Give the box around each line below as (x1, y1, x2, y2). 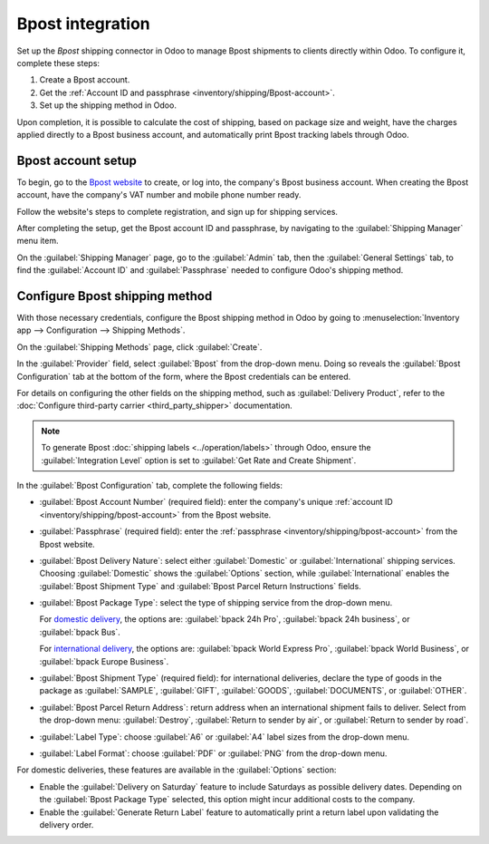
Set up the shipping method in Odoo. (39, 100, 177, 111)
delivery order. (39, 819, 94, 829)
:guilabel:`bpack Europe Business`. (39, 655, 169, 666)
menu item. (16, 236, 59, 247)
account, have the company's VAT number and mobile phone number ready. (16, 189, 302, 200)
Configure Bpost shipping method (16, 288, 213, 304)
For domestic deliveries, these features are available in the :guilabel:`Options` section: (16, 764, 337, 775)
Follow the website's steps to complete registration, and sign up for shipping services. (16, 206, 339, 217)
